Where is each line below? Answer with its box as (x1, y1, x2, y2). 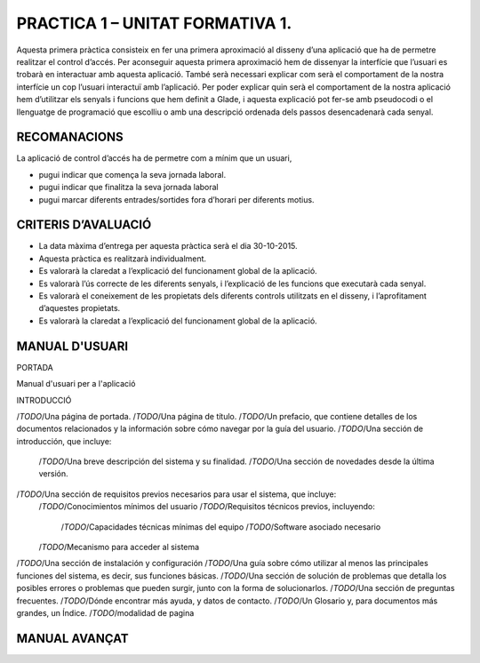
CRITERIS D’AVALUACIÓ (16, 218, 152, 233)
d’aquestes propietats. (38, 303, 121, 314)
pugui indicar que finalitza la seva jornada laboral (38, 182, 220, 193)
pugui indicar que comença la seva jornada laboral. (38, 169, 227, 180)
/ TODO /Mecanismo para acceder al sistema (38, 542, 200, 553)
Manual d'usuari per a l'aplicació (16, 379, 136, 389)
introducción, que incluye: (16, 435, 112, 446)
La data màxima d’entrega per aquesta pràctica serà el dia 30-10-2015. (38, 241, 298, 252)
